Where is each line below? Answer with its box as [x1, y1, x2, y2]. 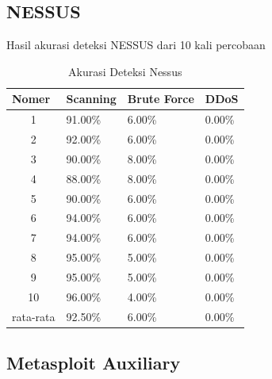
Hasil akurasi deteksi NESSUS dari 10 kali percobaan [6, 36, 266, 53]
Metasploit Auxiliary [6, 350, 181, 375]
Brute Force [127, 90, 194, 107]
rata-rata [12, 308, 56, 324]
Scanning [66, 90, 117, 107]
